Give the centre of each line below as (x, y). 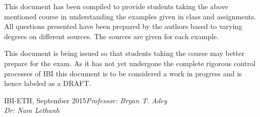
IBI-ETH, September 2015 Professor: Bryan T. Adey (86, 100)
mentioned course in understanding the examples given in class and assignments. (130, 16)
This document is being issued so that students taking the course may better (124, 53)
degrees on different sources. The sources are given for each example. (112, 36)
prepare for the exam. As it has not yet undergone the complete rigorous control (130, 63)
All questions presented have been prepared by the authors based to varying (123, 26)
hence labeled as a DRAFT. (48, 83)
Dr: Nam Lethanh (32, 110)
